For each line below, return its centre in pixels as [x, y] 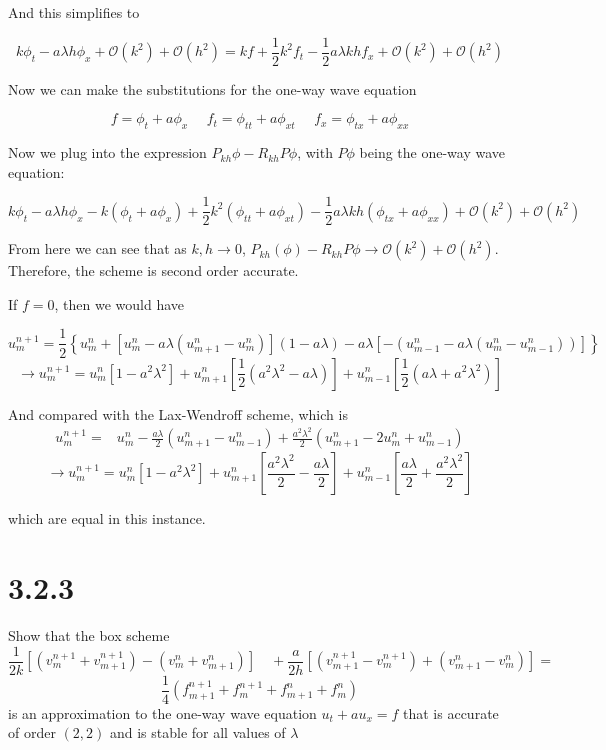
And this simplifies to [74, 12]
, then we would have [119, 303]
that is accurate [451, 712]
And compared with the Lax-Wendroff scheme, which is [178, 413]
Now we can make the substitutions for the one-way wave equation [212, 88]
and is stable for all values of [197, 732]
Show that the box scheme [89, 634]
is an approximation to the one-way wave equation [162, 712]
